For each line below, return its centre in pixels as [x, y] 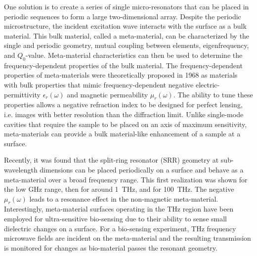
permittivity [22, 94]
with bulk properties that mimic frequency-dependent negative [99, 84]
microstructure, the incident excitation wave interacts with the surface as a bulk [125, 26]
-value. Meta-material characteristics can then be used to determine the [134, 55]
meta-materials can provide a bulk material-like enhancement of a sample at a [122, 134]
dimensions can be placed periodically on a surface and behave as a [142, 169]
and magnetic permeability [107, 94]
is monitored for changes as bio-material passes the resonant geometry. [111, 247]
